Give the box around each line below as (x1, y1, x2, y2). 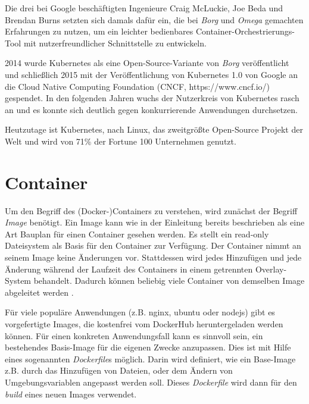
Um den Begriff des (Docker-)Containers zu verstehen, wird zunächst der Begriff (5, 204, 298, 217)
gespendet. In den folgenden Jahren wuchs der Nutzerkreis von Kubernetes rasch (5, 92, 299, 104)
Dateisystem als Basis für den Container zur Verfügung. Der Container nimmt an (5, 239, 301, 252)
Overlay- (255, 262, 287, 275)
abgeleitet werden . (5, 286, 74, 298)
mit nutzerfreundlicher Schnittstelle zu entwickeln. (23, 36, 207, 49)
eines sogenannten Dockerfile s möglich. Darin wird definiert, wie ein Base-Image (5, 352, 296, 365)
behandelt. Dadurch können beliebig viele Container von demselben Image (33, 274, 305, 287)
